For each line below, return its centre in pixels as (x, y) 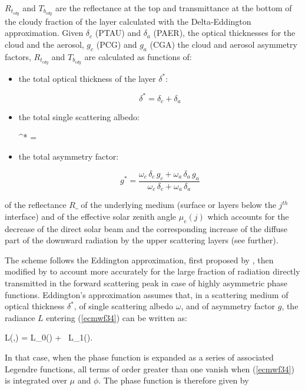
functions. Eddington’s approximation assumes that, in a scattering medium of (147, 294)
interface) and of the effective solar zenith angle (91, 216)
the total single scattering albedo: (79, 117)
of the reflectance (36, 205)
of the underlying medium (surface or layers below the (178, 205)
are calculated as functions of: (138, 56)
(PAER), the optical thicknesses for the (224, 33)
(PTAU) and (118, 33)
